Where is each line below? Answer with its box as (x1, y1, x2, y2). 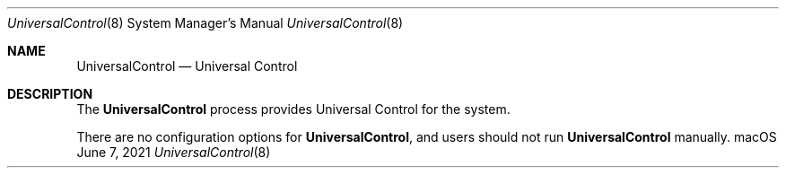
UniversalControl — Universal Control (76, 58, 298, 74)
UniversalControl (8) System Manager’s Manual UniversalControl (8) (7, 15, 404, 31)
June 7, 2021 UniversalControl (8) (76, 144, 271, 160)
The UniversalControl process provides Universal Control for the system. (76, 101, 511, 117)
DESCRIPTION (7, 86, 93, 101)
